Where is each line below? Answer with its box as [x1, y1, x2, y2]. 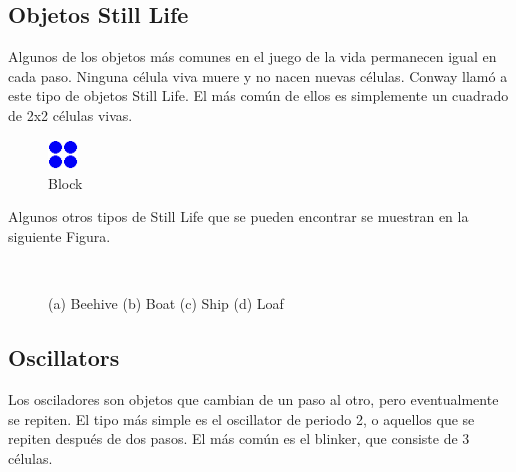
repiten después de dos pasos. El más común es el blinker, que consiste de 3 [8, 428, 470, 449]
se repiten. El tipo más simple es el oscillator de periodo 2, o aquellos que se [8, 408, 475, 429]
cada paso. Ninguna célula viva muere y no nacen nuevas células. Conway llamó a [8, 65, 508, 86]
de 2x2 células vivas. [8, 104, 133, 125]
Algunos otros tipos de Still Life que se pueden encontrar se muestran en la [8, 206, 469, 227]
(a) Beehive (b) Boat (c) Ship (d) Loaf [48, 293, 284, 314]
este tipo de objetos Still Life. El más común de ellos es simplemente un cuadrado [8, 85, 509, 106]
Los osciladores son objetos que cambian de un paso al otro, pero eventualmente [8, 389, 499, 410]
